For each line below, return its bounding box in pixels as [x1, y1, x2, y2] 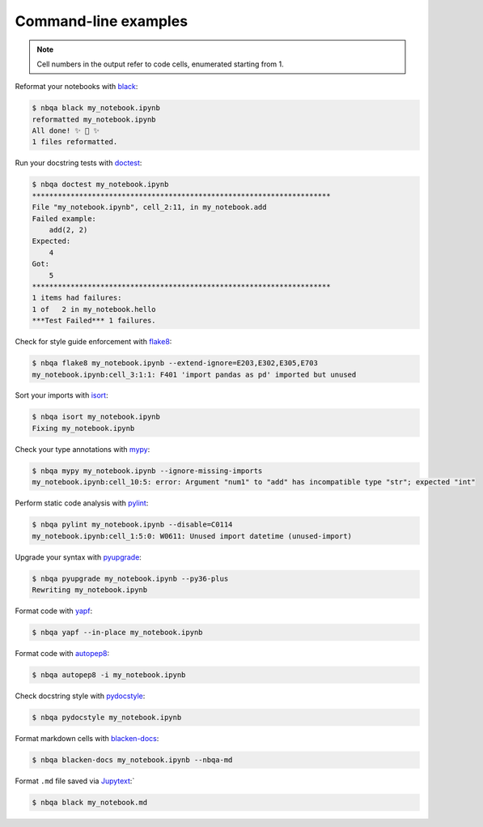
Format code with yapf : [15, 606, 93, 616]
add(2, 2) [49, 225, 88, 235]
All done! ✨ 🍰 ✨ [32, 126, 100, 135]
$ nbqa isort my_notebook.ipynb [32, 412, 161, 421]
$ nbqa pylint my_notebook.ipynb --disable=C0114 [32, 520, 233, 530]
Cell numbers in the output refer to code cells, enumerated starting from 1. [36, 59, 284, 69]
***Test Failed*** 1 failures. [32, 316, 157, 326]
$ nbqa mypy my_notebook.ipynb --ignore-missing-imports [32, 466, 263, 475]
